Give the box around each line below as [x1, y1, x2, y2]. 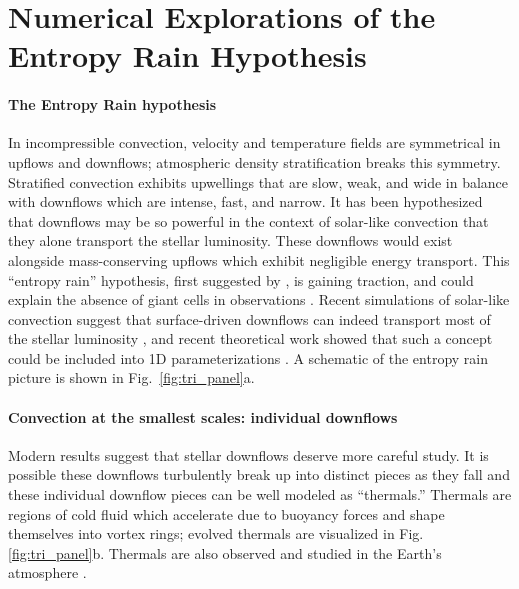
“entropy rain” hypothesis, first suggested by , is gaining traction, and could [8, 269, 474, 290]
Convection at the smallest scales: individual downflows [8, 406, 398, 427]
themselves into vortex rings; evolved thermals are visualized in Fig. [8, 523, 424, 544]
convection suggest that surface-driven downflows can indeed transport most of [8, 308, 491, 329]
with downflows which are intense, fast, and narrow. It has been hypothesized [8, 191, 483, 212]
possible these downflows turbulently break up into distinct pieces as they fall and [8, 464, 510, 485]
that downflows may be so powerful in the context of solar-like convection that [8, 210, 489, 231]
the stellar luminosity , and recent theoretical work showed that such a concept [8, 328, 493, 349]
